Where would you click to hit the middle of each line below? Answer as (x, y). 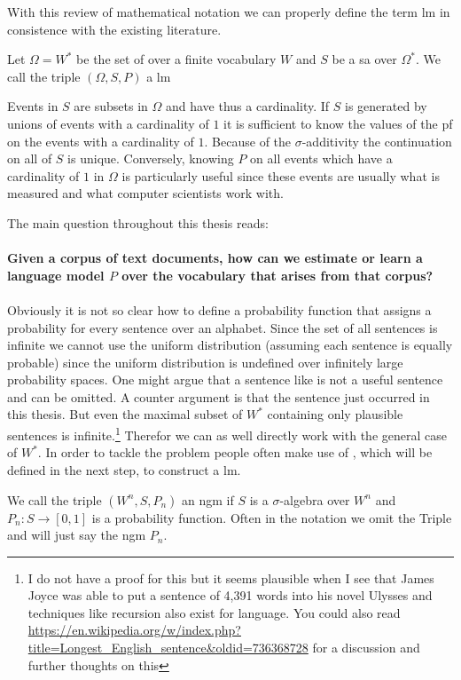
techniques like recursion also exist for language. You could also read (214, 612)
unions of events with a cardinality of (108, 123)
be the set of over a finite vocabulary (176, 59)
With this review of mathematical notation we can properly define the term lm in (229, 12)
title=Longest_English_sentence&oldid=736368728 (168, 648)
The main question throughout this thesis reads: (138, 222)
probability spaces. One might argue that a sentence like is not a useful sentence (225, 380)
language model (56, 275)
